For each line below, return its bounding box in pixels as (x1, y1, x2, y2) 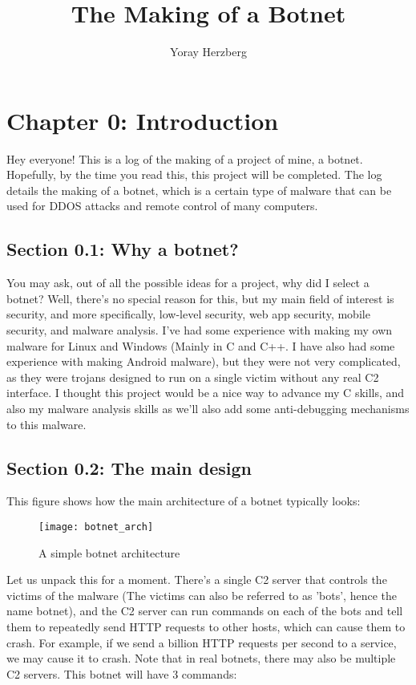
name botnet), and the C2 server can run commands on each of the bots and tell (6, 602, 403, 619)
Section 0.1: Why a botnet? (6, 237, 239, 261)
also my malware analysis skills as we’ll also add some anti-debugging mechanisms (6, 399, 410, 416)
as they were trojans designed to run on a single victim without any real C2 (6, 368, 379, 385)
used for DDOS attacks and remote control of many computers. (6, 197, 318, 214)
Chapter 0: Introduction (6, 103, 279, 136)
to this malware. (6, 415, 87, 432)
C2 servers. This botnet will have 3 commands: (6, 665, 237, 682)
